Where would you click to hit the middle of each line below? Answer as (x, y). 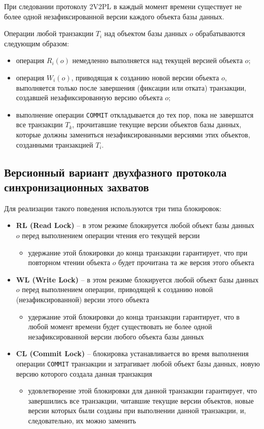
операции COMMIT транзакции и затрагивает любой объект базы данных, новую (138, 363)
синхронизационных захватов (77, 187)
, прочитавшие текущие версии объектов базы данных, (157, 124)
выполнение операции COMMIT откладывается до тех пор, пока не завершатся (135, 114)
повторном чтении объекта (69, 262)
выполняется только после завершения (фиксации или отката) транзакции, (131, 87)
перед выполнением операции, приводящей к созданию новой (118, 289)
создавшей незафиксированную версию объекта (89, 97)
